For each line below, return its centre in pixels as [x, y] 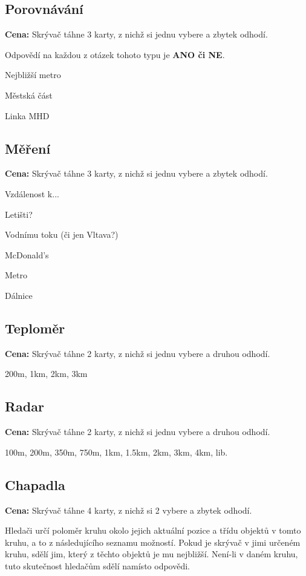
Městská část [29, 95]
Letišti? [19, 214]
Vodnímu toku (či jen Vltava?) [62, 234]
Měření [28, 148]
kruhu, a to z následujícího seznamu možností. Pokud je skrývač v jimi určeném [153, 542]
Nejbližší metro [33, 75]
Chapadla [35, 484]
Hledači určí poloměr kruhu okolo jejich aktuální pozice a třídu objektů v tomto [153, 530]
